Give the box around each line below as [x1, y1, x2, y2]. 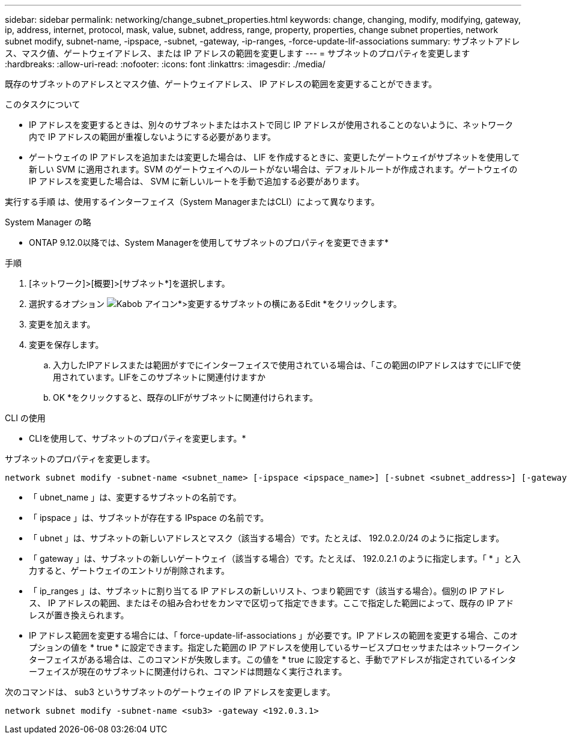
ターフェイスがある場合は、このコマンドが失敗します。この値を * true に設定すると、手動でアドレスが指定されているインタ [29, 654, 517, 664]
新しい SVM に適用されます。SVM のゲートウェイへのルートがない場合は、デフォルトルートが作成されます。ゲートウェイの [29, 164, 518, 174]
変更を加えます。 [29, 319, 96, 329]
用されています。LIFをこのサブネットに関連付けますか [53, 372, 266, 382]
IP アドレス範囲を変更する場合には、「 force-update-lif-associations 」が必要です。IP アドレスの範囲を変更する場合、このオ [29, 630, 518, 640]
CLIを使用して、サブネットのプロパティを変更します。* [29, 433, 246, 443]
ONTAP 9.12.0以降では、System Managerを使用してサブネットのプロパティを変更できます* [29, 237, 389, 248]
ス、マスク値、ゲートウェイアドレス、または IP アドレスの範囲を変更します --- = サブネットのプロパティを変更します [5, 48, 470, 58]
